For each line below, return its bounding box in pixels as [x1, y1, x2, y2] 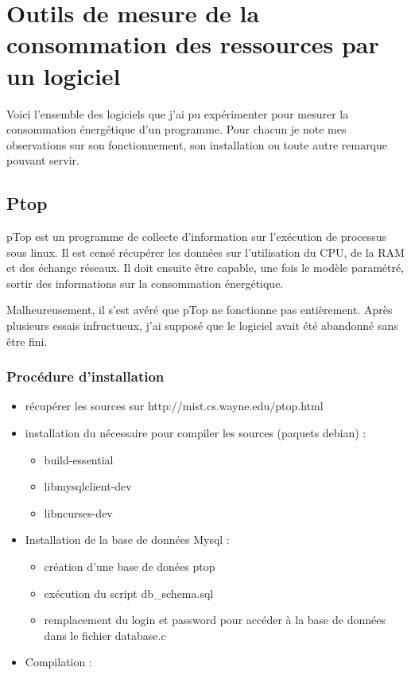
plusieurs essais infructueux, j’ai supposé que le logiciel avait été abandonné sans [6, 317, 398, 334]
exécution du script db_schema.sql [44, 584, 214, 601]
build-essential [44, 451, 114, 467]
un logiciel [6, 59, 121, 91]
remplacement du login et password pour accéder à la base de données [44, 611, 386, 628]
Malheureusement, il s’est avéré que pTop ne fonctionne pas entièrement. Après [6, 301, 393, 318]
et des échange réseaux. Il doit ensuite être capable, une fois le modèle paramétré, [6, 259, 405, 276]
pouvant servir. [6, 152, 79, 169]
